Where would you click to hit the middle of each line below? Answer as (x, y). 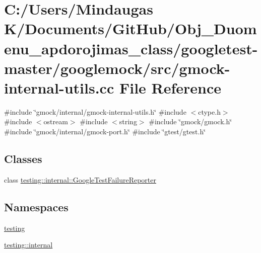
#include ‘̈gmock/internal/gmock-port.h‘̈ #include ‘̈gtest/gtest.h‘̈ (105, 132)
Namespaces (36, 206)
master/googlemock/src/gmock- (117, 68)
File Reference (170, 87)
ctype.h (209, 111)
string (128, 121)
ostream (56, 121)
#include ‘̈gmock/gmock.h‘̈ (190, 121)
